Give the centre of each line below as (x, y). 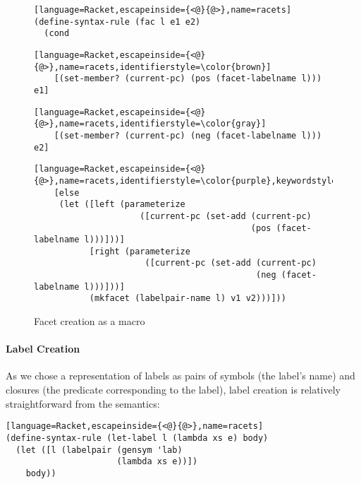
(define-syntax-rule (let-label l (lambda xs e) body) (137, 438)
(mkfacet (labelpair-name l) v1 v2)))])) (188, 299)
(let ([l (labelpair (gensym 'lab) (99, 450)
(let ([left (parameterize (122, 205)
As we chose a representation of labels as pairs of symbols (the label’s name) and (180, 376)
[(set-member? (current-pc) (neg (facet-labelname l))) (188, 135)
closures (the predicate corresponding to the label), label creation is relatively (173, 390)
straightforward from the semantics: (83, 403)
